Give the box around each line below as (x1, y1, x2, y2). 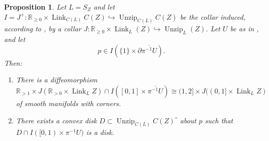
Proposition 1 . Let (4, 2, 66, 12)
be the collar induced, (180, 11, 246, 22)
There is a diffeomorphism (16, 74, 98, 85)
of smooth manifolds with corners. (16, 98, 121, 109)
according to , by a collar (4, 23, 81, 34)
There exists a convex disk (16, 115, 97, 125)
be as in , (230, 23, 259, 34)
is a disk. (86, 127, 114, 137)
